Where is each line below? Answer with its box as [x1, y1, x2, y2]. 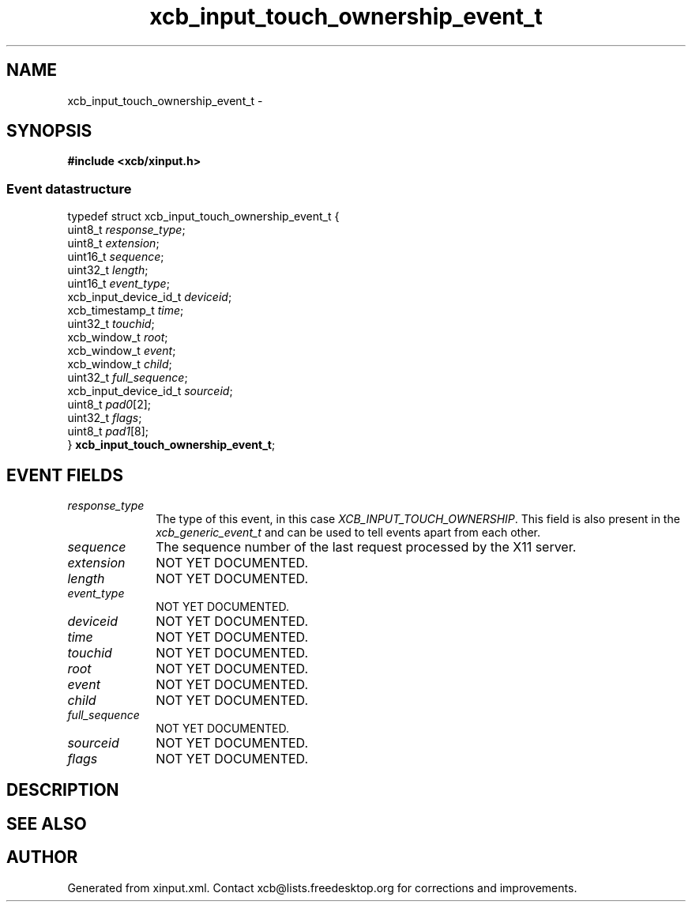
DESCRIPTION [6, 780, 119, 801]
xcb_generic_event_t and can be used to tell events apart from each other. [156, 526, 541, 540]
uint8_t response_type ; [67, 223, 186, 237]
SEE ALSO [6, 813, 87, 834]
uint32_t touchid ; [67, 317, 155, 331]
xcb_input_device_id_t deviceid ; [67, 290, 232, 304]
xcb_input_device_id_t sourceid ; [67, 384, 233, 398]
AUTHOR [6, 847, 78, 868]
